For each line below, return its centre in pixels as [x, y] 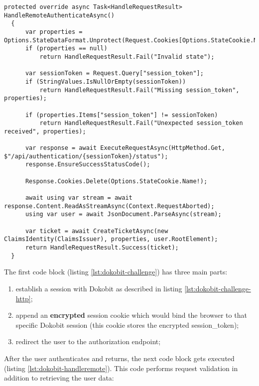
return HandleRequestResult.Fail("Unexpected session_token [141, 123]
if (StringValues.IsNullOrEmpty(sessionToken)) [106, 81]
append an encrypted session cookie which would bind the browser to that [131, 315]
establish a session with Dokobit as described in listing [99, 288]
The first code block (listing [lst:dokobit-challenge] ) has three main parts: [116, 272]
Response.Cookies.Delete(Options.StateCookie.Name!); [116, 181]
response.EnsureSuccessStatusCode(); [88, 165]
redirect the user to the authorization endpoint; [88, 341]
